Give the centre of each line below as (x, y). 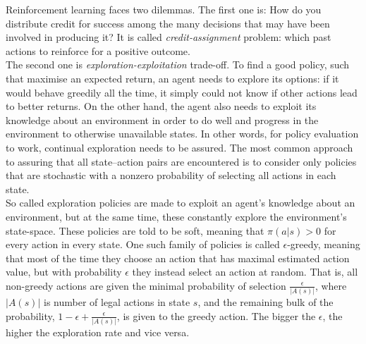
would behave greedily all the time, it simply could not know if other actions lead (182, 92)
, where (331, 285)
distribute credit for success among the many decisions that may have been (168, 23)
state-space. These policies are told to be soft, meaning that (135, 230)
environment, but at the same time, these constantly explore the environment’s (176, 216)
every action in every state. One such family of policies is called (143, 244)
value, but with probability (64, 272)
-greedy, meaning (324, 244)
